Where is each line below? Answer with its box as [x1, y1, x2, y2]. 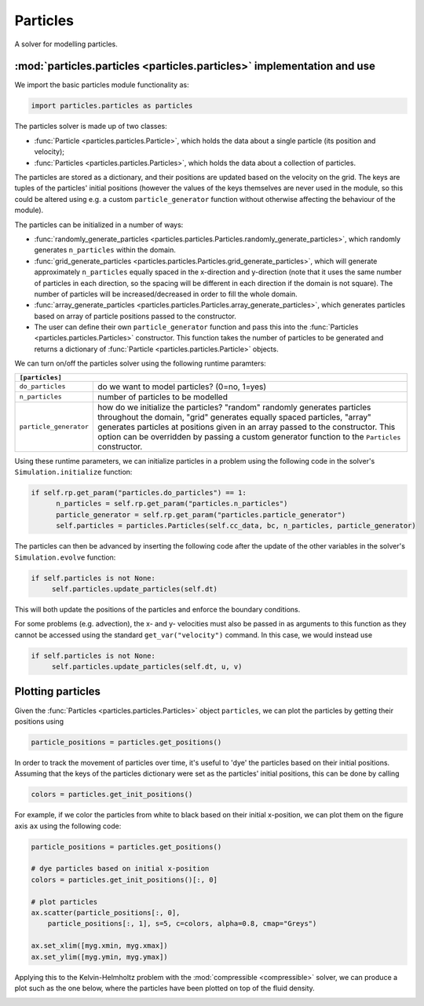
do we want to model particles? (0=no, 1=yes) [97, 381, 267, 392]
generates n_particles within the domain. [34, 245, 176, 255]
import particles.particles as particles [31, 101, 193, 110]
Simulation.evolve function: [14, 553, 116, 562]
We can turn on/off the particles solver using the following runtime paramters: [14, 358, 266, 369]
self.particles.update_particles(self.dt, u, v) [51, 663, 243, 671]
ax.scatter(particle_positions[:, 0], [31, 909, 181, 917]
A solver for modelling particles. [14, 39, 118, 49]
